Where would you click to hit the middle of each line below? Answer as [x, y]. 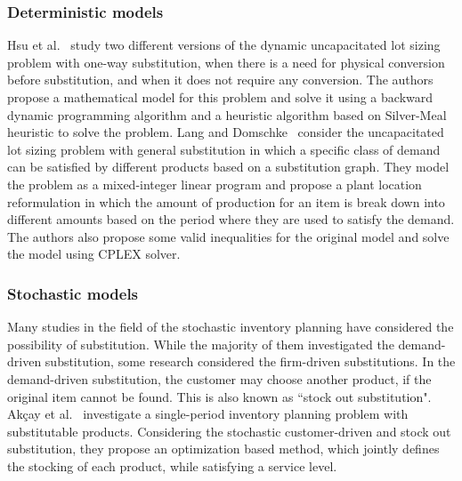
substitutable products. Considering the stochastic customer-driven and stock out [229, 431]
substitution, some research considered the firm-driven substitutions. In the [250, 361]
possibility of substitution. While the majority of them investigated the [201, 344]
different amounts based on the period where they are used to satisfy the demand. [231, 219]
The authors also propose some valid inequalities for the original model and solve [228, 236]
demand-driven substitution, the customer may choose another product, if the [219, 378]
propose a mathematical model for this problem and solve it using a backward [220, 97]
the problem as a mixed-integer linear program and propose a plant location [215, 184]
